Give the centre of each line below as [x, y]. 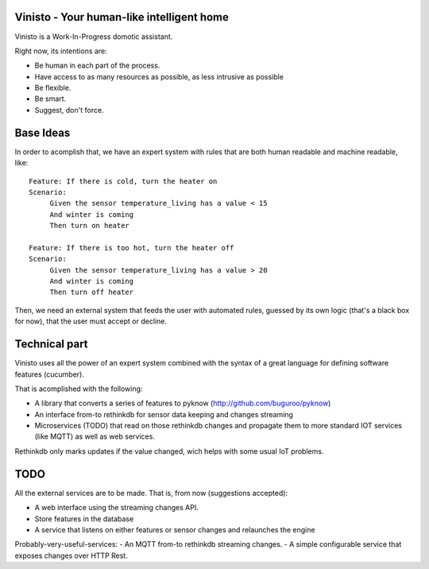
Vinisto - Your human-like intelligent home [122, 17]
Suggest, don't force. [69, 110]
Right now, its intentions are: [61, 51]
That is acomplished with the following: [79, 389]
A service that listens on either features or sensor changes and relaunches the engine [175, 529]
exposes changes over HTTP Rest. [71, 555]
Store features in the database [84, 519]
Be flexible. [53, 88]
